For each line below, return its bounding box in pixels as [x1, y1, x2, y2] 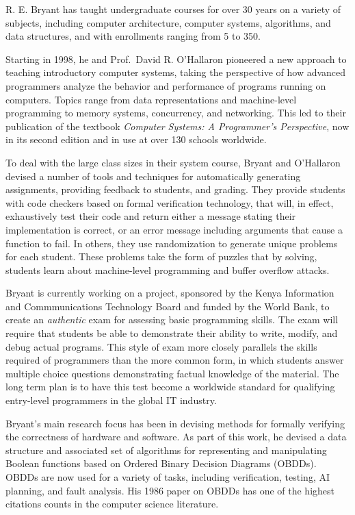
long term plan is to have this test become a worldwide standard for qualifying [5, 379, 335, 394]
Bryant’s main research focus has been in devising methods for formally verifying [5, 416, 345, 430]
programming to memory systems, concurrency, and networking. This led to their [5, 105, 346, 120]
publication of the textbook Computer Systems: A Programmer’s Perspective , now [5, 118, 350, 133]
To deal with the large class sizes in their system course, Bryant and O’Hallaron [5, 155, 341, 169]
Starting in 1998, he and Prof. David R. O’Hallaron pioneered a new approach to [5, 51, 347, 66]
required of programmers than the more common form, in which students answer [5, 353, 344, 367]
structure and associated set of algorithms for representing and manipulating [5, 442, 327, 457]
